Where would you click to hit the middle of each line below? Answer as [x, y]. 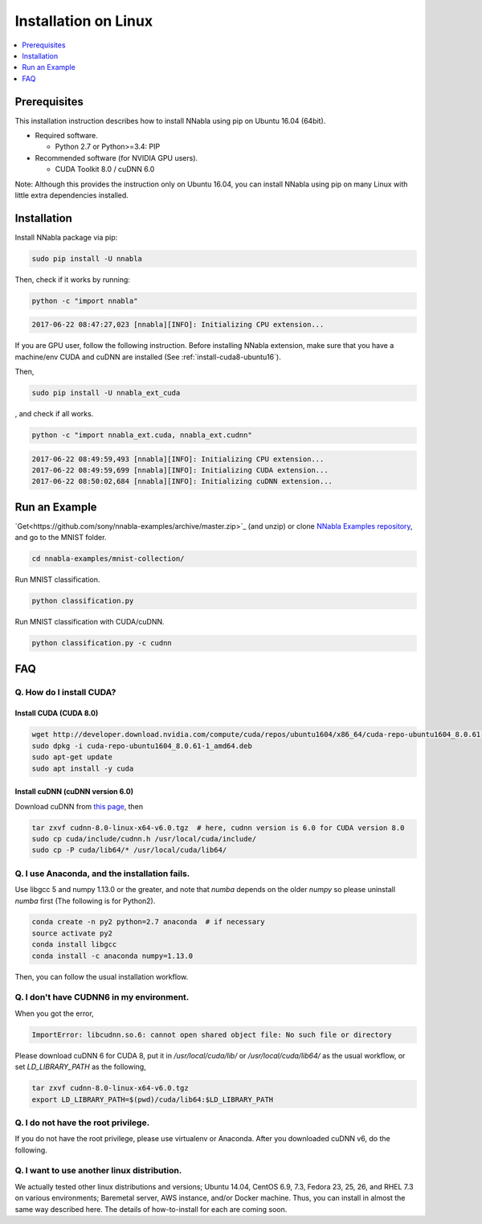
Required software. [66, 136]
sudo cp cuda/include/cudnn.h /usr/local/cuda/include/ [144, 839]
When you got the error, [54, 1013]
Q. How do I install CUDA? [65, 692]
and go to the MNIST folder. [61, 538]
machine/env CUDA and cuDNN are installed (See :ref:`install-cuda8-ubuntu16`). [148, 357]
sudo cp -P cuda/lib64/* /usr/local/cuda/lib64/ [129, 850]
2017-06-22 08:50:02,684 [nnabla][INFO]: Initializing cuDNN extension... [182, 481]
